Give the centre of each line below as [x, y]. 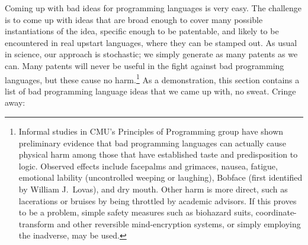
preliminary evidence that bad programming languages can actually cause [152, 143]
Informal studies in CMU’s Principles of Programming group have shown [151, 131]
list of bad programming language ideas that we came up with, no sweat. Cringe [150, 91]
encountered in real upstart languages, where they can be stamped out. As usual [151, 42]
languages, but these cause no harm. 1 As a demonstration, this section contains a [152, 79]
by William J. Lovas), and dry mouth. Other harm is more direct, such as [153, 189]
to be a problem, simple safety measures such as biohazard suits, [136, 212]
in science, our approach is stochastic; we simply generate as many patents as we [151, 54]
